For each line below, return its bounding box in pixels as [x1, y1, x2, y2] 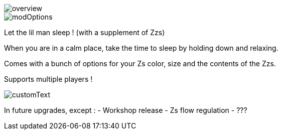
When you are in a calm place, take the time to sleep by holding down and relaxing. [4, 44, 278, 52]
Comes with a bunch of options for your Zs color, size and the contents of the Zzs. [4, 59, 276, 68]
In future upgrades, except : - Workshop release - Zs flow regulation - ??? [4, 106, 247, 114]
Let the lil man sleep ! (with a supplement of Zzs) [4, 28, 165, 37]
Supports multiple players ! [4, 75, 93, 83]
